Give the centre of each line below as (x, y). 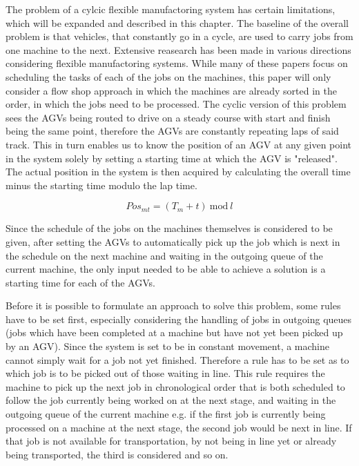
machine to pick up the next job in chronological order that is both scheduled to (175, 386)
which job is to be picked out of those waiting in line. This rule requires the (165, 373)
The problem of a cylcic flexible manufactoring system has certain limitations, (171, 9)
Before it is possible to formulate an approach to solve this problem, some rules (173, 305)
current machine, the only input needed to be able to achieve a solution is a (166, 269)
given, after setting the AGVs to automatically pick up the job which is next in (173, 241)
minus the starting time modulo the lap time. (101, 185)
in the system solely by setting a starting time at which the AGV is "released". (172, 158)
